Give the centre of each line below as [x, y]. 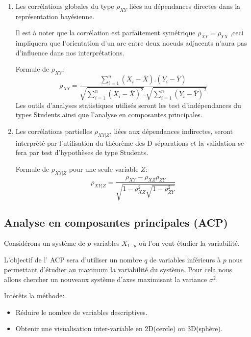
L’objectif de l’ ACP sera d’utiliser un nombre [73, 260]
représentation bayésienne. [55, 16]
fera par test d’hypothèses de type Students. [82, 152]
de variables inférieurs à [185, 260]
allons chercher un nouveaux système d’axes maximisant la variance [106, 279]
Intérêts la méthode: [34, 296]
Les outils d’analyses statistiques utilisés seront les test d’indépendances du [128, 105]
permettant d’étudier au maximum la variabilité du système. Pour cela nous [118, 270]
